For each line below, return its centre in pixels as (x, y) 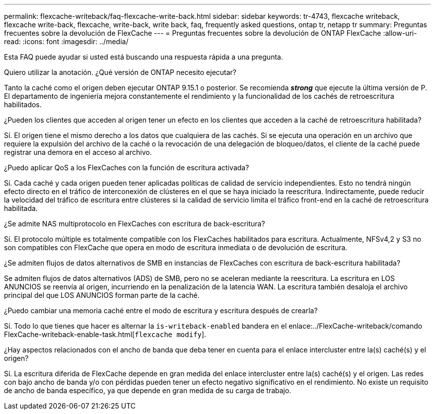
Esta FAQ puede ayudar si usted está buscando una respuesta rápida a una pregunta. (144, 57)
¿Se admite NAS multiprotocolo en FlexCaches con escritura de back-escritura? (135, 224)
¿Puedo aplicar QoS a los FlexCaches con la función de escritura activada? (127, 168)
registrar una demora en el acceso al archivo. (78, 152)
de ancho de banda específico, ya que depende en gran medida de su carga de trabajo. (148, 390)
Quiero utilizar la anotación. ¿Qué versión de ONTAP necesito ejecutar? (120, 72)
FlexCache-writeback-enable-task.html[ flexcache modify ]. (105, 334)
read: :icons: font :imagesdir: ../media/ (66, 41)
